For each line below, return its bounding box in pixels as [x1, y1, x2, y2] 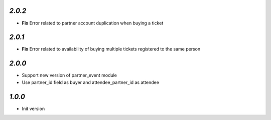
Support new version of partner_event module [22, 72, 117, 78]
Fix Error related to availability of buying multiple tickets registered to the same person [22, 46, 201, 52]
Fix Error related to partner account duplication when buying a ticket [22, 20, 164, 26]
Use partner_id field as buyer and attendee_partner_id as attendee [22, 79, 159, 85]
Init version [22, 105, 45, 111]
